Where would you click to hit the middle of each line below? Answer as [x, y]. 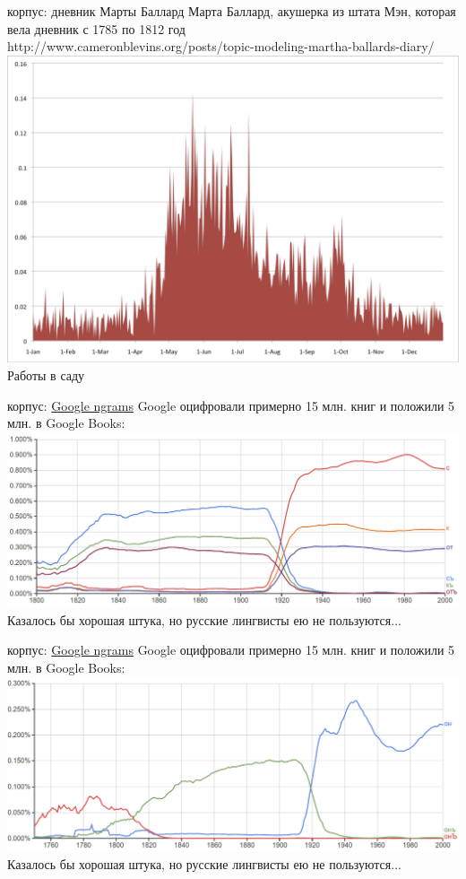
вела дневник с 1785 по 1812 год [96, 28]
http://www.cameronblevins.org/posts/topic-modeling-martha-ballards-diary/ [221, 46]
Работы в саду [46, 374]
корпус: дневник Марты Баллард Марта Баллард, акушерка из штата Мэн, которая [232, 11]
